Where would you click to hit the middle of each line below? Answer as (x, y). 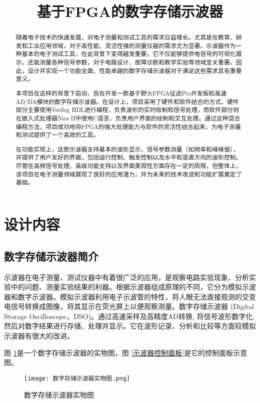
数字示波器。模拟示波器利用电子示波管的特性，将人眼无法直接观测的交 (133, 296)
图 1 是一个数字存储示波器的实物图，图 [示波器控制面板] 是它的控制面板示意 (126, 352)
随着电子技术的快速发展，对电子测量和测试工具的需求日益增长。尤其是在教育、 (126, 37)
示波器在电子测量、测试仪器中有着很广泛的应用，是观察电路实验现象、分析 (126, 277)
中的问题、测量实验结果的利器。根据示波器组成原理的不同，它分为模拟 (126, 287)
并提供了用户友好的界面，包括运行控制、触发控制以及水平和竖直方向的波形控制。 (129, 157)
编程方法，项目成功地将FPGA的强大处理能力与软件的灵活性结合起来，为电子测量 (128, 126)
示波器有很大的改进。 (39, 336)
